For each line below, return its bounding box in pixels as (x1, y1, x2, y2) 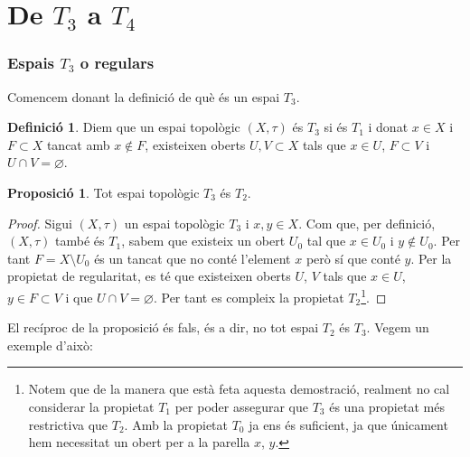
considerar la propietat (28, 396, 155, 415)
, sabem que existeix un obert (121, 231, 286, 250)
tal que (306, 231, 346, 250)
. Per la (410, 248, 452, 267)
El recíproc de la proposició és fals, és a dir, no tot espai (7, 318, 319, 337)
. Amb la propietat (124, 415, 228, 434)
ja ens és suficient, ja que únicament (249, 415, 448, 434)
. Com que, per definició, (298, 213, 436, 232)
